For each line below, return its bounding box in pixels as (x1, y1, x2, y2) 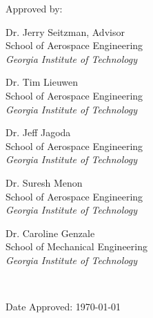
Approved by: (6, 1, 63, 15)
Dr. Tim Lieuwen (6, 75, 79, 89)
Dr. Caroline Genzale (6, 225, 95, 240)
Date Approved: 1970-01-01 (6, 299, 121, 314)
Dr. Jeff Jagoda (6, 125, 71, 140)
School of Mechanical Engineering (6, 239, 147, 254)
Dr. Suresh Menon (6, 175, 83, 189)
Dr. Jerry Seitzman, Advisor (6, 24, 125, 39)
